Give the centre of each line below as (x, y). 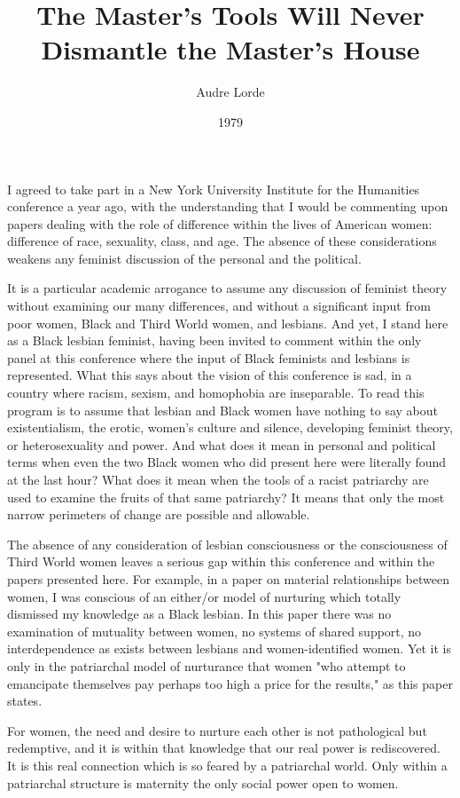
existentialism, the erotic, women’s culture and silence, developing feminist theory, (230, 427)
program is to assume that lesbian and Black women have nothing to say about (222, 410)
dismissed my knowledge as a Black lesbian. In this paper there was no (199, 614)
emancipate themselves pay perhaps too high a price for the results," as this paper (230, 683)
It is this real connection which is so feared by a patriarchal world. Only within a (227, 765)
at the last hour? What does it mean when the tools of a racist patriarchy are (218, 479)
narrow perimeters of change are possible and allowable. (159, 514)
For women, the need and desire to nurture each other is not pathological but (217, 730)
